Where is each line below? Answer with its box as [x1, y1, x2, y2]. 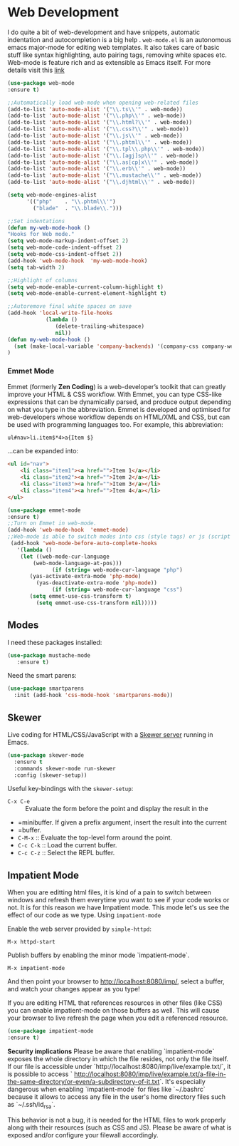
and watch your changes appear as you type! [7, 985, 140, 993]
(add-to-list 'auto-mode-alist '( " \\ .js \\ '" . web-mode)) [7, 133, 183, 140]
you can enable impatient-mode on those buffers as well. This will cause [7, 1006, 220, 1015]
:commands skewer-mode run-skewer [14, 765, 116, 772]
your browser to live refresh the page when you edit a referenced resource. [7, 1013, 228, 1023]
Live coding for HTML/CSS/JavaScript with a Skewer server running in [7, 730, 213, 738]
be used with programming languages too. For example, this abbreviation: [7, 420, 223, 428]
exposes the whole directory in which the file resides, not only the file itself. [7, 1055, 229, 1063]
